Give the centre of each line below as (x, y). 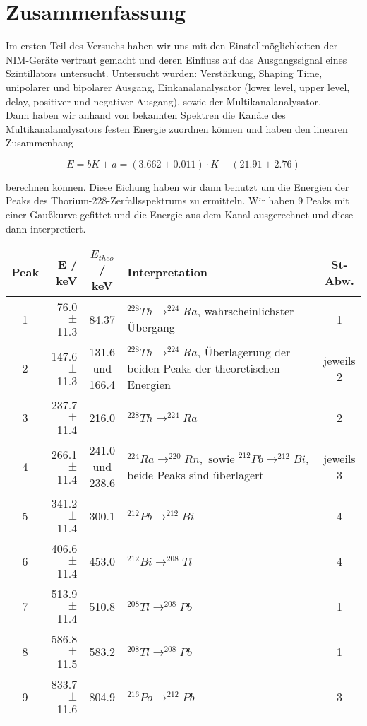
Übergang (151, 327)
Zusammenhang (40, 142)
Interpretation (168, 272)
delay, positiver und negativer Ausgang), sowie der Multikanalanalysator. (163, 101)
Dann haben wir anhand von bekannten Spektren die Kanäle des (146, 115)
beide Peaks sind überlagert (195, 474)
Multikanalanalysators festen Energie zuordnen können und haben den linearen (177, 128)
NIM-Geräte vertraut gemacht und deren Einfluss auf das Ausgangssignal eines (176, 59)
